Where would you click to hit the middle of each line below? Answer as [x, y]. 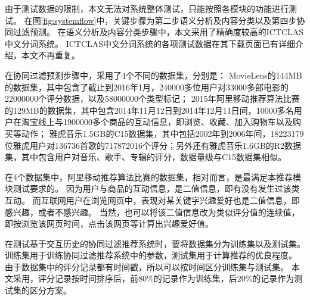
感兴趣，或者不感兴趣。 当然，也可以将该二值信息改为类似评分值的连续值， [152, 212]
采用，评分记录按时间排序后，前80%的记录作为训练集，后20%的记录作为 [154, 278]
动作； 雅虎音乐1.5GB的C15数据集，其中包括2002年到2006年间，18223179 [162, 133]
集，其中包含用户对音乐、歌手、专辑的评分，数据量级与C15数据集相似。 [146, 157]
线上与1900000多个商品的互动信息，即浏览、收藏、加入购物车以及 [165, 122]
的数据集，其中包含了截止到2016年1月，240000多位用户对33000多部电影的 [147, 87]
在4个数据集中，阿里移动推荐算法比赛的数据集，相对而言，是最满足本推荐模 [153, 176]
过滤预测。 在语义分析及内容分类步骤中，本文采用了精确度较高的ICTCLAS [158, 32]
